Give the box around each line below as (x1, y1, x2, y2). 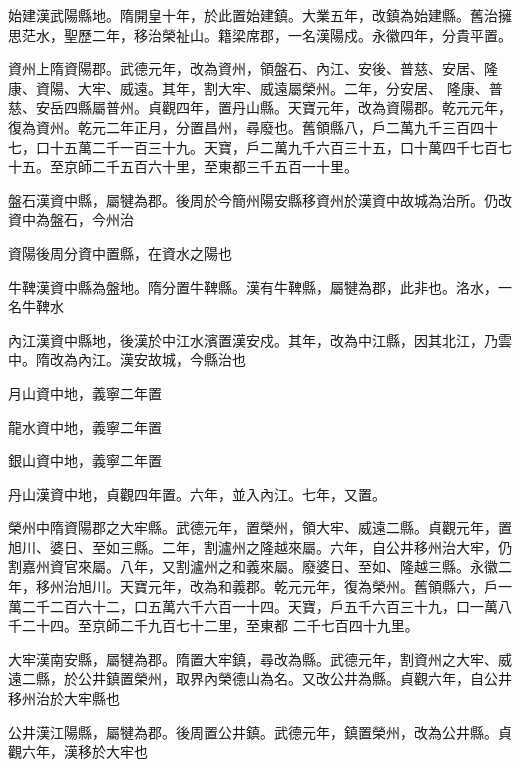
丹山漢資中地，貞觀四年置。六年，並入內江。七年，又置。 (8, 483, 386, 504)
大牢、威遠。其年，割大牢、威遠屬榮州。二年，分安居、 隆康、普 (77, 77, 503, 98)
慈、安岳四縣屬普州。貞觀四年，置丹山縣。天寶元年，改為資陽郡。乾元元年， (8, 97, 512, 118)
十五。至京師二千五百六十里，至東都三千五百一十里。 (8, 156, 358, 177)
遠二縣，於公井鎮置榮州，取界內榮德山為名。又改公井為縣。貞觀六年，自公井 (8, 668, 512, 689)
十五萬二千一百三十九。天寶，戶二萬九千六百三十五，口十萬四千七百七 (49, 136, 512, 157)
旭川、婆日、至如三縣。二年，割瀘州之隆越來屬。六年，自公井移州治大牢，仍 (8, 536, 512, 557)
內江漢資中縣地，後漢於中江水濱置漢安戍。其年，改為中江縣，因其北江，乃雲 (8, 329, 512, 350)
